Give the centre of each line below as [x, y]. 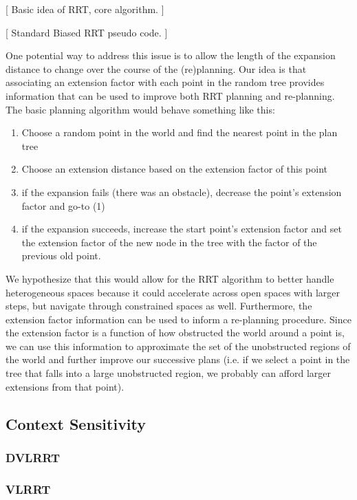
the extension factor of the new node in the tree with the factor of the [169, 242]
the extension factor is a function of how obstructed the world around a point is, [175, 333]
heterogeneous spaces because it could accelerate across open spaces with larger [173, 292]
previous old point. [61, 256]
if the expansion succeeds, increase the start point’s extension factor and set [182, 229]
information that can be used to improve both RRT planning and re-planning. [170, 95]
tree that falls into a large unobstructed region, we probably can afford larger [168, 373]
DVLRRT [33, 457]
